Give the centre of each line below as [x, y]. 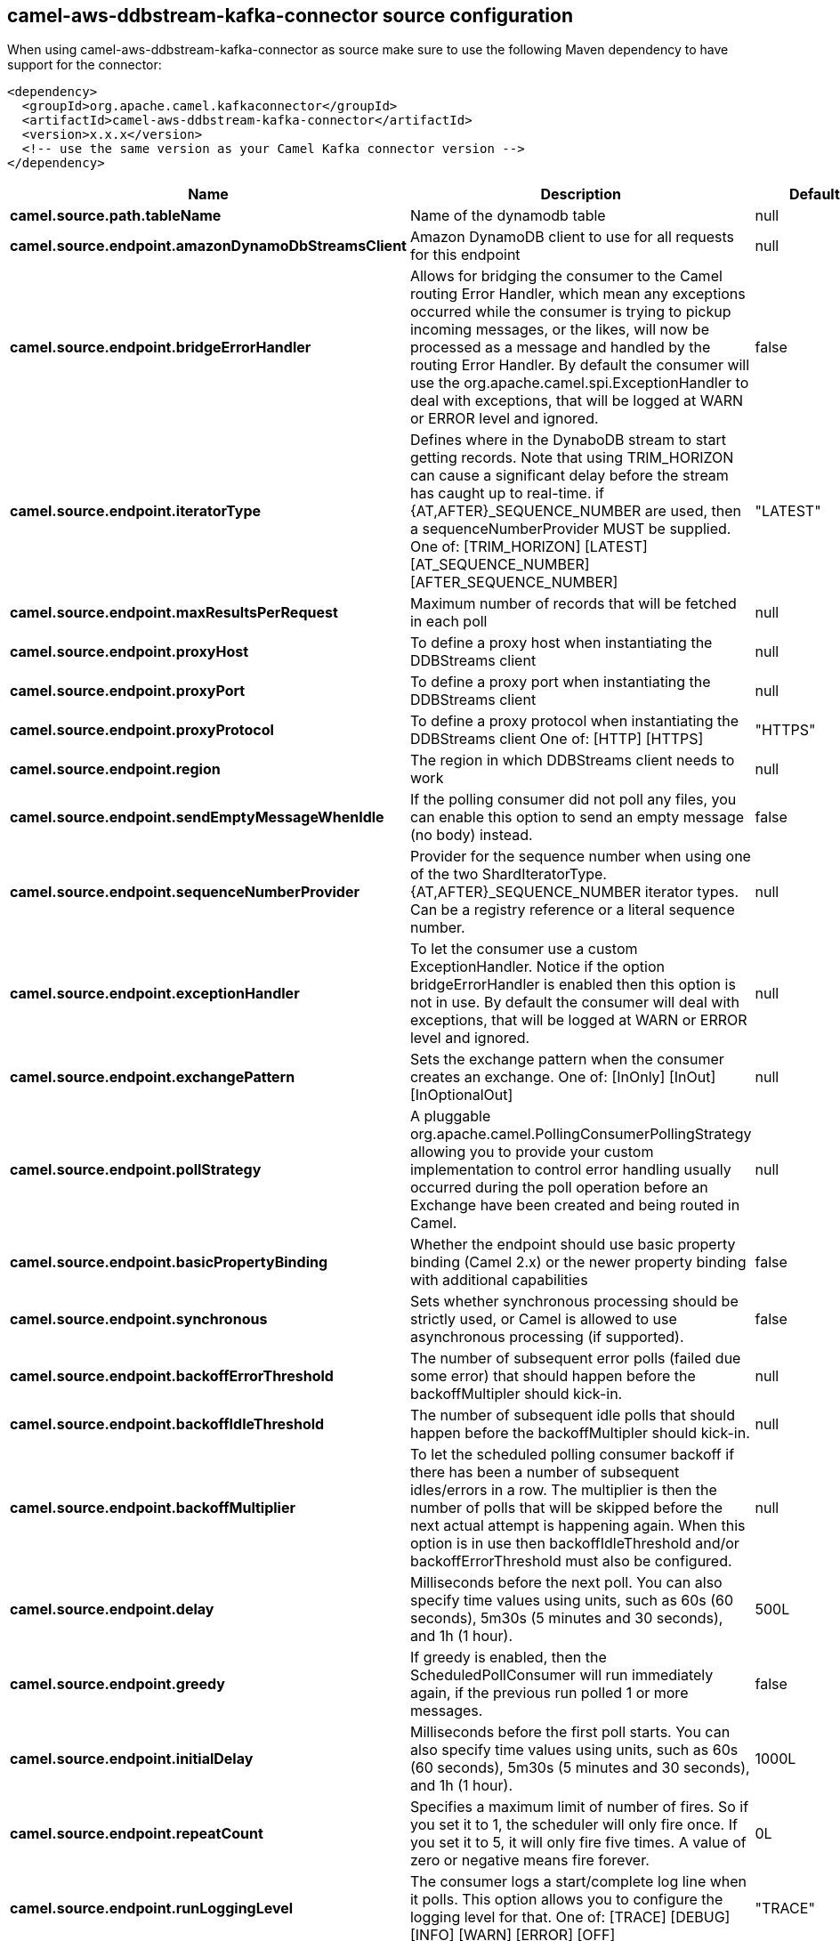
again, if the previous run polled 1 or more [549, 1693]
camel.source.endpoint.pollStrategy [136, 1170]
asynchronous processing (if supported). [547, 1337]
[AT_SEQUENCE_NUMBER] [500, 565]
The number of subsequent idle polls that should [572, 1415]
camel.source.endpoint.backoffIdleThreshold [167, 1424]
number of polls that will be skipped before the [566, 1508]
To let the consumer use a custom [524, 949]
